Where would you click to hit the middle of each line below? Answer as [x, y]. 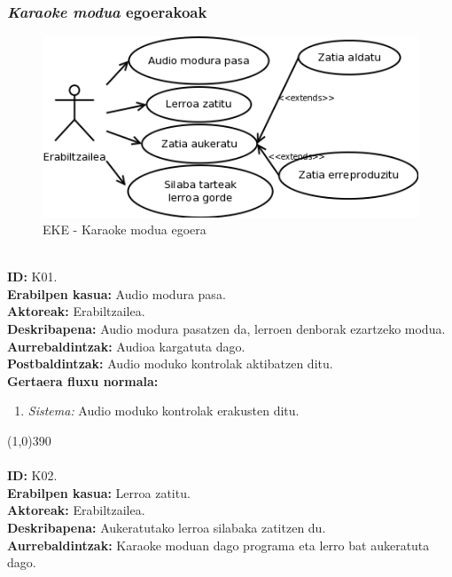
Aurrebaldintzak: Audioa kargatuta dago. [126, 346]
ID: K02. [32, 475]
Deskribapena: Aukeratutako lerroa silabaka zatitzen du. [167, 528]
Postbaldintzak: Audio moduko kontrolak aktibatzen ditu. [170, 364]
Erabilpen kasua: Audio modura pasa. [117, 293]
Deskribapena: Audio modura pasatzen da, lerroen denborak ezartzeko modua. [226, 329]
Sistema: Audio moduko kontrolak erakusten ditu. [164, 411]
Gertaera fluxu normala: [83, 380]
